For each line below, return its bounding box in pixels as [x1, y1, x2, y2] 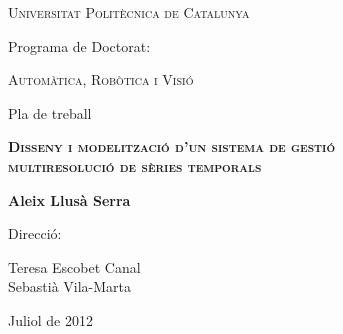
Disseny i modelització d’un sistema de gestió [8, 136, 336, 157]
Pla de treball [8, 102, 92, 123]
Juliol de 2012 [8, 309, 93, 330]
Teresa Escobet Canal [8, 256, 141, 277]
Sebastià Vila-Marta [8, 276, 132, 297]
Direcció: [8, 223, 62, 244]
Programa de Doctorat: [8, 35, 151, 56]
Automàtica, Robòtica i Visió [8, 69, 194, 90]
